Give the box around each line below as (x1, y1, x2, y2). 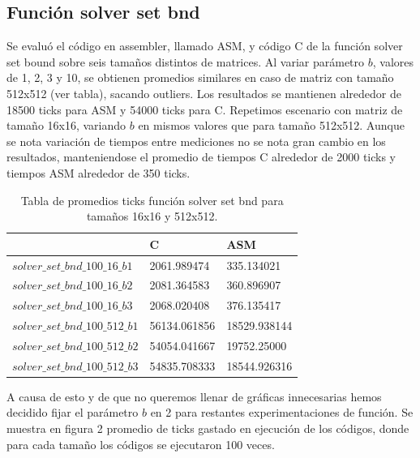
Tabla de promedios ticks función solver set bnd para (20, 191, 284, 208)
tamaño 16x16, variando (6, 117, 126, 134)
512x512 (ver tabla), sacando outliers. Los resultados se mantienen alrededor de (6, 84, 401, 101)
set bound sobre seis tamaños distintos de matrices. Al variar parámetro (6, 53, 365, 70)
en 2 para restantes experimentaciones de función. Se (150, 404, 414, 421)
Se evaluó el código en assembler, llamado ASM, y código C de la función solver (6, 37, 403, 54)
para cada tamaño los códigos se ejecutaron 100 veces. (6, 435, 275, 452)
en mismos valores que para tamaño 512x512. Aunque (138, 117, 405, 134)
